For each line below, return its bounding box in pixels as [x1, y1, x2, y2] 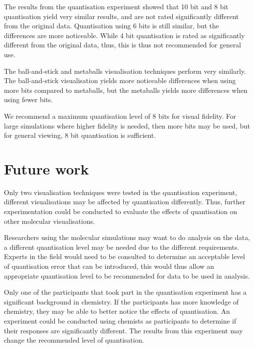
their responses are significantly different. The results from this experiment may [4, 325, 243, 335]
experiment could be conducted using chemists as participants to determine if [4, 315, 236, 326]
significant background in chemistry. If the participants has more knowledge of [4, 296, 239, 306]
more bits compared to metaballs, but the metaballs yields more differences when [4, 85, 248, 95]
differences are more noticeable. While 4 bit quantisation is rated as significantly [4, 30, 245, 40]
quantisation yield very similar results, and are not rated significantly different [4, 11, 239, 21]
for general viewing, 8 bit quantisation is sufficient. [4, 130, 156, 140]
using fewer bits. [4, 94, 53, 105]
